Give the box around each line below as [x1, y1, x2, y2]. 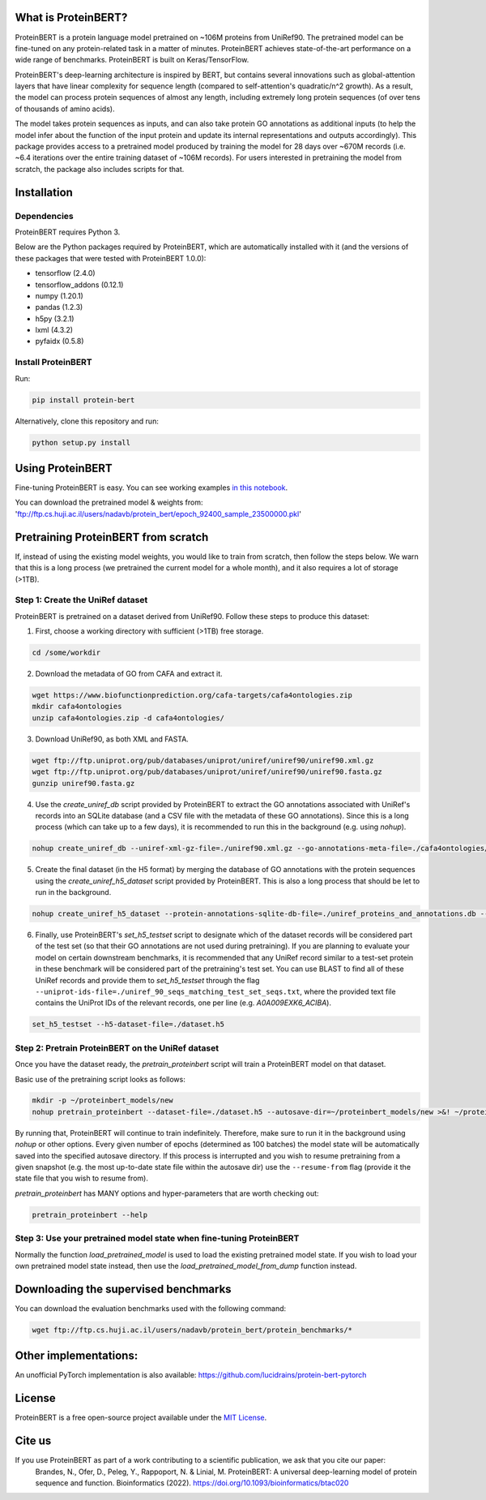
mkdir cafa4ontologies [32, 702, 122, 711]
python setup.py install [32, 438, 131, 447]
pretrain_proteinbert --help [32, 1210, 148, 1219]
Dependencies [15, 210, 75, 221]
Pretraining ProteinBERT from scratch [15, 530, 209, 544]
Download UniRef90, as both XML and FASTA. [35, 734, 190, 744]
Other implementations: [15, 1349, 139, 1363]
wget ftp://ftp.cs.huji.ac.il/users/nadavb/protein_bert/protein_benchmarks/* [32, 1325, 352, 1335]
